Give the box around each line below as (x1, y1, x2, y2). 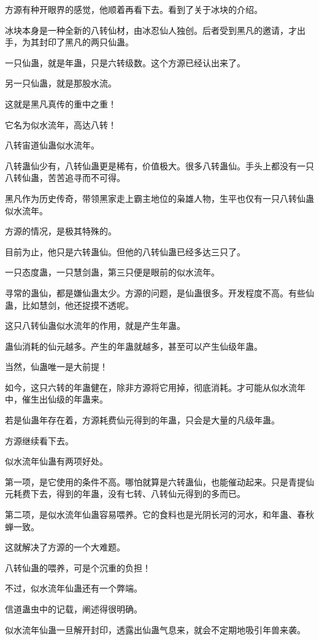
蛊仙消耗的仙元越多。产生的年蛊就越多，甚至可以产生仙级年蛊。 (5, 339, 263, 352)
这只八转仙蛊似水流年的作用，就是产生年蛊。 (5, 319, 185, 332)
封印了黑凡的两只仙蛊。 (39, 36, 134, 48)
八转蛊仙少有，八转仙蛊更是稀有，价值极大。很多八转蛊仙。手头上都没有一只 (5, 159, 314, 172)
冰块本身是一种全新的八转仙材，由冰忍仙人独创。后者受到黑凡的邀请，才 (5, 23, 297, 36)
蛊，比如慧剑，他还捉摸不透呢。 (5, 298, 134, 311)
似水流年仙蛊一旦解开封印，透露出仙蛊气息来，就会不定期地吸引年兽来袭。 (5, 623, 306, 636)
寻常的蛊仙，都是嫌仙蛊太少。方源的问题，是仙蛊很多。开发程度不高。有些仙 (5, 286, 314, 299)
